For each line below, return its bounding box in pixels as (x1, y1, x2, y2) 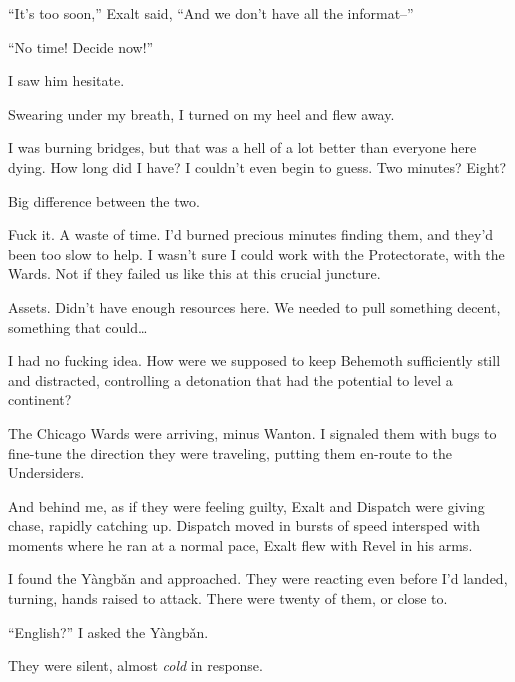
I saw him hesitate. (8, 70, 125, 91)
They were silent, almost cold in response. (8, 655, 263, 676)
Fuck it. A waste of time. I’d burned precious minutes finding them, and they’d (8, 224, 494, 245)
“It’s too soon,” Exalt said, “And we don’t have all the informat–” (8, 3, 414, 23)
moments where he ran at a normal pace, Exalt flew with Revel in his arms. (8, 534, 473, 555)
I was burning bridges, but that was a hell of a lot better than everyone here (8, 137, 477, 158)
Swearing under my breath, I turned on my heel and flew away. (8, 103, 395, 124)
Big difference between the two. (8, 190, 200, 211)
